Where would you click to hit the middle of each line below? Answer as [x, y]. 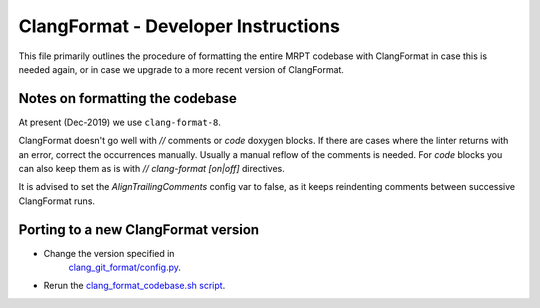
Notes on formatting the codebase [127, 98]
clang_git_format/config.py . [125, 267]
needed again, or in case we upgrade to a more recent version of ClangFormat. [181, 69]
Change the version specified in [109, 253]
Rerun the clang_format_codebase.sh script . [134, 286]
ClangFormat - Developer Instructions [179, 26]
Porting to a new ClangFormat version [139, 229]
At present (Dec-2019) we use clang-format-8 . [120, 122]
